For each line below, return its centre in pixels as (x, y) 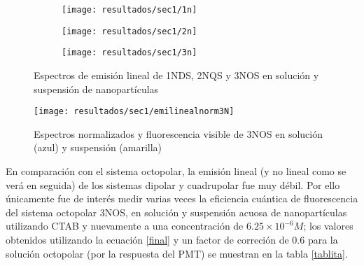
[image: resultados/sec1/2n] (129, 31)
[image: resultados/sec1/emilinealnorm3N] (134, 112)
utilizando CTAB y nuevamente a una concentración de (125, 226)
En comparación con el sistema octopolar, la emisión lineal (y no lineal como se (176, 171)
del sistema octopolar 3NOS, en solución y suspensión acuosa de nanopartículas (176, 212)
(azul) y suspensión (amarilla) (98, 147)
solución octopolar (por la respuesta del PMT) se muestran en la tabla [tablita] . (177, 253)
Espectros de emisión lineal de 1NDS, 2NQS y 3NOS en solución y (176, 75)
